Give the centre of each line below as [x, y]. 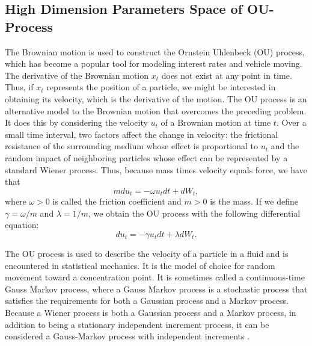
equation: [22, 225]
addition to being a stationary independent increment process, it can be [137, 324]
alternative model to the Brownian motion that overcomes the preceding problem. [156, 110]
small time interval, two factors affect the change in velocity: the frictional [142, 134]
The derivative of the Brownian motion [77, 75]
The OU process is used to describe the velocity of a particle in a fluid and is [147, 253]
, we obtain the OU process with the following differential [194, 213]
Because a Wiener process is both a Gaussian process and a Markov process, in [151, 312]
